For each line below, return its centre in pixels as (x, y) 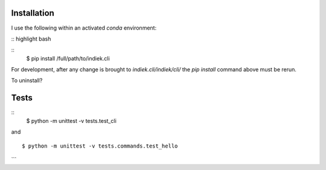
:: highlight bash (31, 39)
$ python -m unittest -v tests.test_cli (72, 120)
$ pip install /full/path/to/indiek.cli (68, 58)
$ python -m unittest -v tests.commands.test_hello (100, 146)
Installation (33, 13)
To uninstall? (27, 80)
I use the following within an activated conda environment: (84, 28)
